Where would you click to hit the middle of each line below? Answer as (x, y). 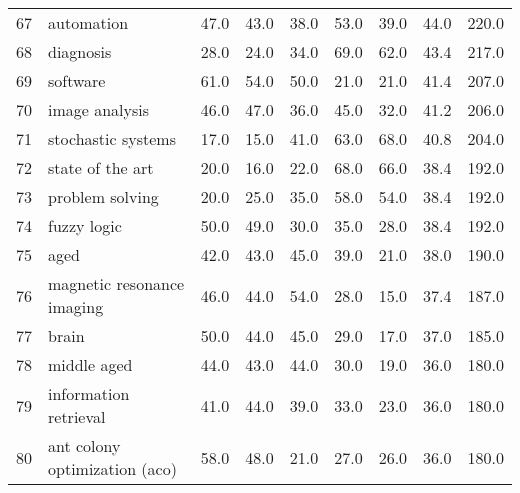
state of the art (101, 167)
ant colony (84, 445)
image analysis (99, 109)
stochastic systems (112, 138)
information (89, 393)
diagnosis (80, 51)
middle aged (90, 364)
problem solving (103, 196)
